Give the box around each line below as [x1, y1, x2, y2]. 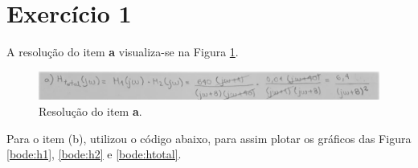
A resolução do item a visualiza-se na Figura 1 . [6, 43, 239, 60]
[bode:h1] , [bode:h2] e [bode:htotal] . [6, 145, 182, 162]
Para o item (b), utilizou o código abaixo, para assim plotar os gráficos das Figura [6, 129, 412, 146]
